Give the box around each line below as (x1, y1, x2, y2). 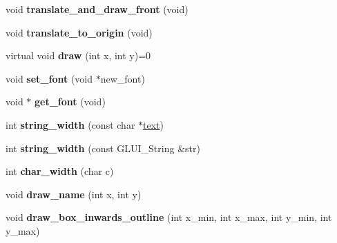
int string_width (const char (6, 117, 135, 131)
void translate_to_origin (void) (6, 25, 153, 39)
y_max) (6, 223, 40, 237)
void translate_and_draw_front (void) (6, 2, 189, 16)
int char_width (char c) (6, 164, 114, 178)
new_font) (100, 71, 145, 85)
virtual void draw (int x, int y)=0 (6, 48, 151, 63)
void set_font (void (6, 71, 93, 85)
